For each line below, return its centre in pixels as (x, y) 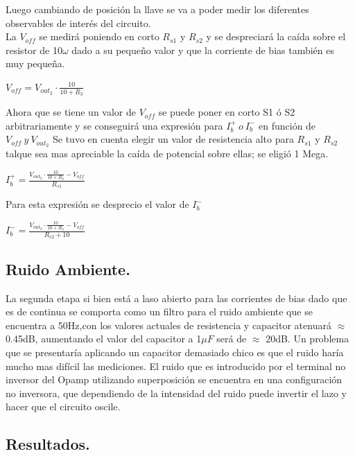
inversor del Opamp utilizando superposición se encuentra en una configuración (174, 379)
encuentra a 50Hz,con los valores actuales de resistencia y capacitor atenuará (168, 325)
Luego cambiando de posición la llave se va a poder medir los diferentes (157, 9)
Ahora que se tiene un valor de (71, 112)
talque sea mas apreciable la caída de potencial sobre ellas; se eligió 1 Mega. (167, 154)
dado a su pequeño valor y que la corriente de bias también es (203, 50)
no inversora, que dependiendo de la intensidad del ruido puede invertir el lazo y (176, 393)
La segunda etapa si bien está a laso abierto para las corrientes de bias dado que (176, 298)
